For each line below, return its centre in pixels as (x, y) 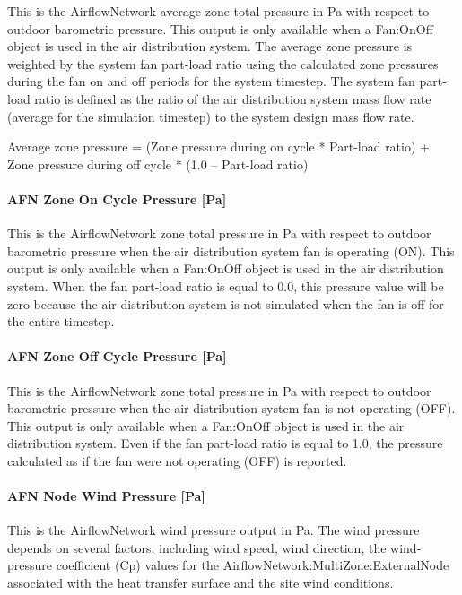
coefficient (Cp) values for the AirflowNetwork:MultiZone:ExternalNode (253, 565)
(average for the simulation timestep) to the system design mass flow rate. (211, 116)
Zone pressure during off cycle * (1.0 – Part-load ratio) (158, 164)
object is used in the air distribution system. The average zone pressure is (210, 46)
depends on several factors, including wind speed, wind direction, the (197, 547)
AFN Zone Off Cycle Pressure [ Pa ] (117, 356)
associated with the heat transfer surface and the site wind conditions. (200, 583)
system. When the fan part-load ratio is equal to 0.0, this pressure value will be (226, 285)
